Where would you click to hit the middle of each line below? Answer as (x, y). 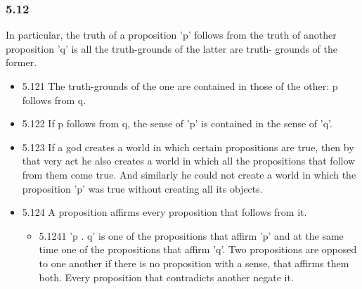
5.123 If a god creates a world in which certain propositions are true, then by (188, 147)
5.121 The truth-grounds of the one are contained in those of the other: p (180, 86)
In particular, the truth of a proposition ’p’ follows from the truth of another (171, 35)
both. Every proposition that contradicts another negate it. (166, 277)
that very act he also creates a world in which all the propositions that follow (189, 161)
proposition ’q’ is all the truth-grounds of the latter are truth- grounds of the (172, 48)
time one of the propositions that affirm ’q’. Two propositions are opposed (198, 249)
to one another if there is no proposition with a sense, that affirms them (194, 263)
